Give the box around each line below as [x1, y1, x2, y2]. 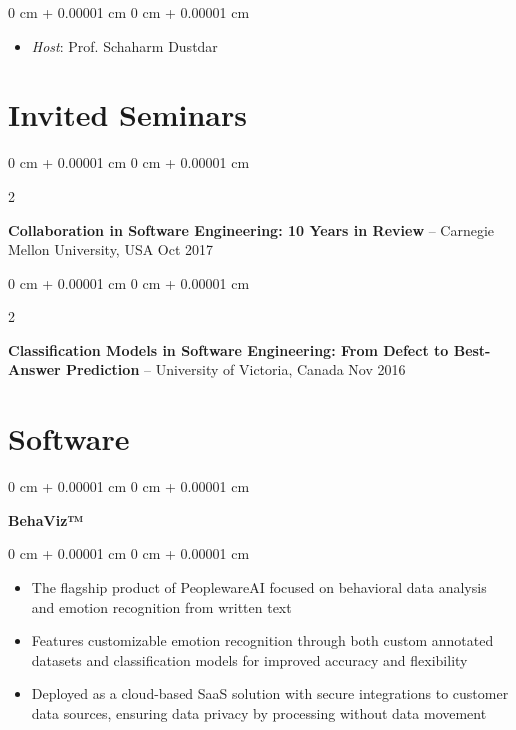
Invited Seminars [8, 94, 247, 135]
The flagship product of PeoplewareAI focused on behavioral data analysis [31, 576, 487, 597]
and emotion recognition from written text [31, 596, 292, 617]
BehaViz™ [8, 509, 84, 530]
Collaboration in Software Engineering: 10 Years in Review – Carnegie [8, 219, 495, 240]
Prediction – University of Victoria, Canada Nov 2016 [66, 359, 406, 380]
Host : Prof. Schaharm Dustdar [31, 35, 218, 56]
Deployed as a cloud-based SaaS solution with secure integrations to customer [31, 683, 509, 704]
